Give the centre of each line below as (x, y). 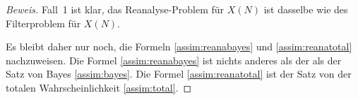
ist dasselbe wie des (306, 9)
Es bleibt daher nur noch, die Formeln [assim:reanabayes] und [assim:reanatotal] (179, 47)
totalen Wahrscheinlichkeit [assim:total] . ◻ (99, 87)
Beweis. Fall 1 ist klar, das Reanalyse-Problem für (115, 9)
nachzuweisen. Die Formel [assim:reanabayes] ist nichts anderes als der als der (174, 60)
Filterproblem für (43, 23)
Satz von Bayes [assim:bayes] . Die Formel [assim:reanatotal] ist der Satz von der (179, 74)
